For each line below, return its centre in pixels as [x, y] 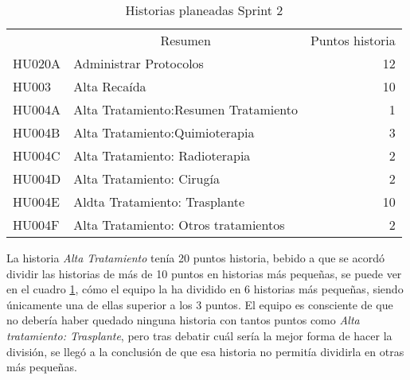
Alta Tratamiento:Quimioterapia [164, 132]
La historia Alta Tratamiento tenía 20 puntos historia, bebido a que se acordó [195, 258]
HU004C [37, 155]
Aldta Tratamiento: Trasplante [159, 202]
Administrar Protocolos [139, 63]
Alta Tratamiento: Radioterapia [162, 155]
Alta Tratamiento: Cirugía [146, 178]
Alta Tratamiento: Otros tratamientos [179, 225]
